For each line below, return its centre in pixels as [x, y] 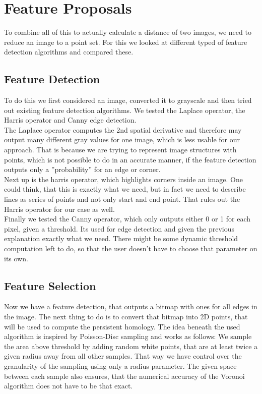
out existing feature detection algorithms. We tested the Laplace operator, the [125, 110]
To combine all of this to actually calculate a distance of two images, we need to [128, 32]
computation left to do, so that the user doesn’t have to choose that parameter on [131, 248]
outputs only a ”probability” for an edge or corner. [82, 169]
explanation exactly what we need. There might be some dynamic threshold [121, 238]
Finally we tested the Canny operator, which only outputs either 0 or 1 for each [127, 219]
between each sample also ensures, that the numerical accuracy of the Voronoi [124, 376]
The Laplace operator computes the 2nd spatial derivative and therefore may [123, 129]
